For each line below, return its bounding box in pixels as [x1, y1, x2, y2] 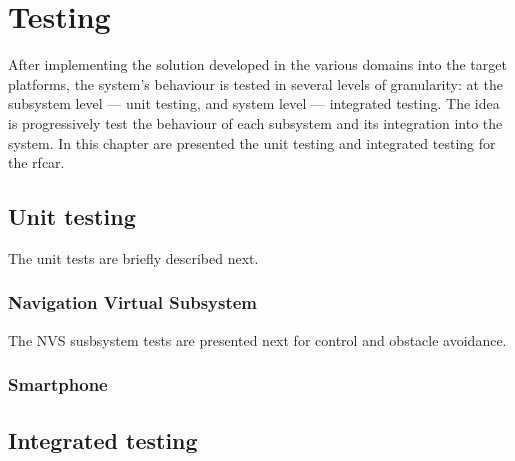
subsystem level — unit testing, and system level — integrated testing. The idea [8, 93, 500, 114]
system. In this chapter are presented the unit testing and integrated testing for [8, 132, 496, 153]
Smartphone [8, 372, 108, 397]
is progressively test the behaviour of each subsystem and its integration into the [8, 112, 503, 133]
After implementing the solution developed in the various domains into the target [8, 54, 507, 75]
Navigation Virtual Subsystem [8, 290, 258, 315]
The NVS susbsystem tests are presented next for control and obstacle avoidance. [8, 329, 507, 350]
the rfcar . [8, 152, 65, 173]
